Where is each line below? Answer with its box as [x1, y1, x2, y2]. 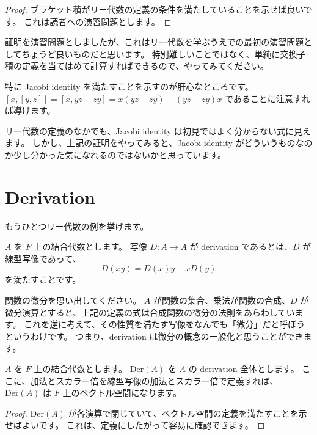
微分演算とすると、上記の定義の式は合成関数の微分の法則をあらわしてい [5, 305, 295, 318]
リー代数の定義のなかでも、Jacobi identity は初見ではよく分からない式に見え [5, 124, 312, 137]
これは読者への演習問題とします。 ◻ [24, 15, 172, 27]
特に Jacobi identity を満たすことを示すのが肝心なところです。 [5, 79, 253, 92]
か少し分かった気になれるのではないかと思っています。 [5, 148, 226, 161]
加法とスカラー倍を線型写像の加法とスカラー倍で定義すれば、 [30, 374, 279, 387]
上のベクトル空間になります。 [62, 386, 181, 399]
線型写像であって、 [5, 252, 81, 265]
